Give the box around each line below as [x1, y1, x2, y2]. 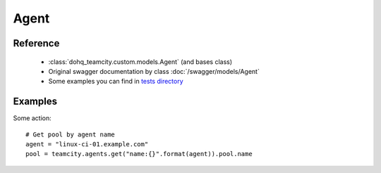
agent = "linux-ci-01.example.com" [25, 141, 149, 148]
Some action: [13, 114, 52, 122]
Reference [13, 37, 60, 49]
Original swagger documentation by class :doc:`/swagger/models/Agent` [48, 67, 260, 75]
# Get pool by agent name [25, 130, 116, 139]
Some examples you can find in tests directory [48, 77, 183, 86]
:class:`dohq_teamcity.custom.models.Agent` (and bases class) [48, 57, 233, 66]
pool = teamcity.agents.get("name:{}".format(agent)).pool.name [25, 150, 253, 158]
